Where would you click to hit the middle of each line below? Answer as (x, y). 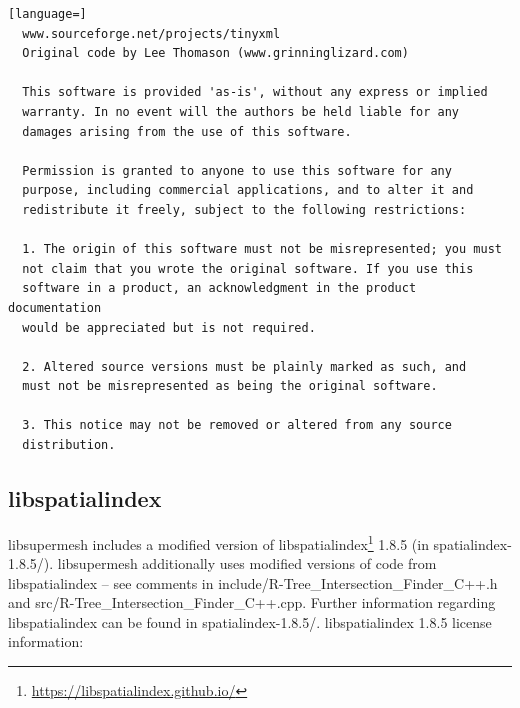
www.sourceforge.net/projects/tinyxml (151, 33)
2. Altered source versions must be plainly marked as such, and (244, 366)
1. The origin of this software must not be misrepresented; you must (262, 249)
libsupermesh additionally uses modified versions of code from (247, 563)
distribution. (69, 445)
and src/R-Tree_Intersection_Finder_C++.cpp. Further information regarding (252, 602)
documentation (55, 307)
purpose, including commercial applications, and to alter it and (248, 190)
